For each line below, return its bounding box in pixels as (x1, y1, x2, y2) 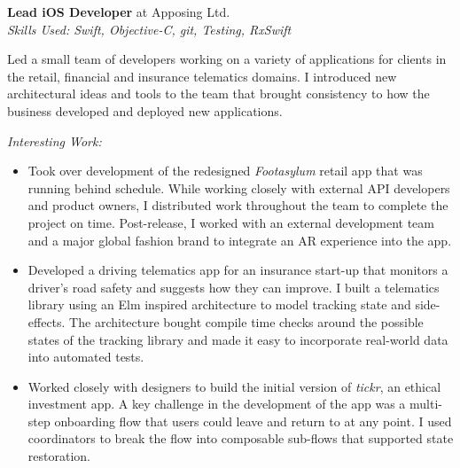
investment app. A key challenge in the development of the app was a (27, 394, 406, 413)
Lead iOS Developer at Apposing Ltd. (7, 3, 230, 20)
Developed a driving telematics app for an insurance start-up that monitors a (27, 261, 448, 279)
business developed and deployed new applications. (7, 101, 283, 120)
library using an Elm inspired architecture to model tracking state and (27, 295, 411, 314)
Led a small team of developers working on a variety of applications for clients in (7, 50, 447, 68)
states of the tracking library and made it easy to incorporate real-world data (27, 330, 448, 348)
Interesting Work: (7, 131, 102, 150)
